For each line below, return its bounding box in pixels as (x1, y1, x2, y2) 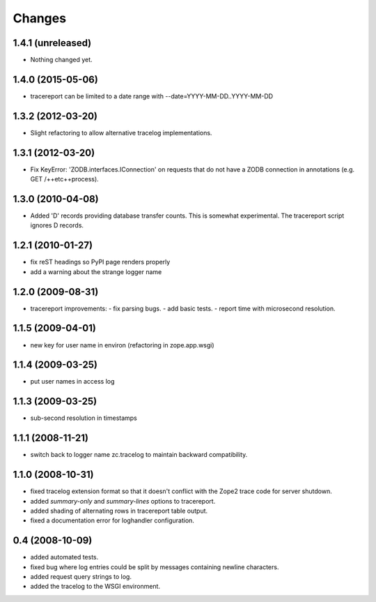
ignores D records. (30, 221, 84, 229)
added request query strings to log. (30, 573, 132, 581)
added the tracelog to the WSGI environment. (30, 582, 160, 591)
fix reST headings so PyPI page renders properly (30, 258, 171, 266)
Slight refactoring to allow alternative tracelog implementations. (30, 128, 212, 137)
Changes (13, 10, 66, 26)
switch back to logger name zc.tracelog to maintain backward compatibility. (30, 451, 248, 459)
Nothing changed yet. (30, 56, 93, 64)
